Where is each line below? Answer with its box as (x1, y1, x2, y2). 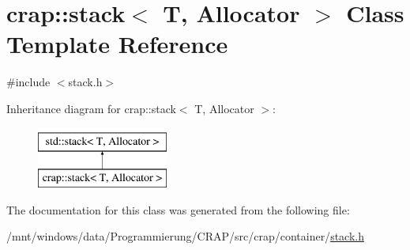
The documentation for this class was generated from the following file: (6, 201, 350, 218)
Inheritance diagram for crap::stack (6, 100, 176, 116)
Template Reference (6, 28, 228, 60)
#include (6, 74, 51, 90)
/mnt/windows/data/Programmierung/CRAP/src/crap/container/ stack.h (6, 228, 364, 244)
